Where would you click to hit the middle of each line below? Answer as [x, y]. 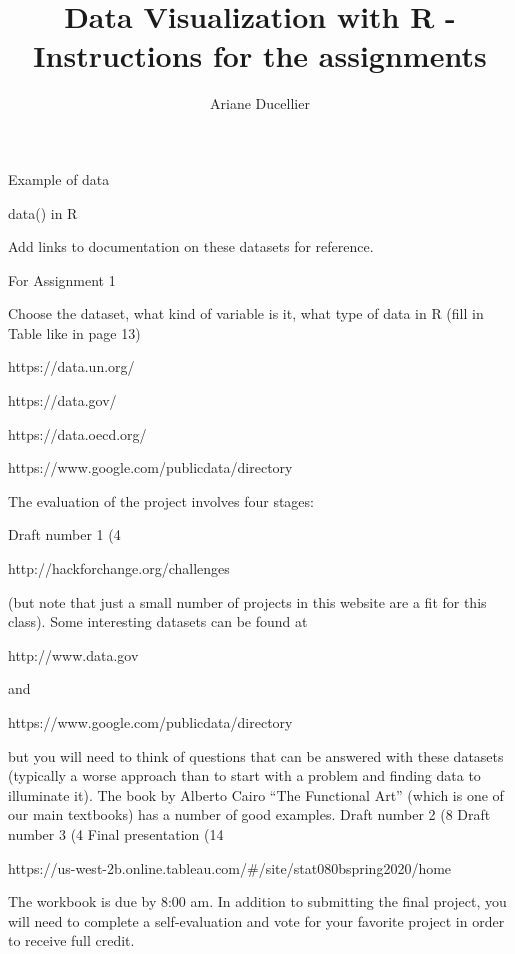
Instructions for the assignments [260, 55]
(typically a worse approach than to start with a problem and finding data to [244, 775]
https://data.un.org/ [71, 366]
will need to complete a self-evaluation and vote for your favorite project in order [256, 920]
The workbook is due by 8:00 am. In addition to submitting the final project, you [257, 901]
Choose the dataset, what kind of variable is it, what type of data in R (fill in [246, 313]
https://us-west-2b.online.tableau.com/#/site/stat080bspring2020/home [230, 867]
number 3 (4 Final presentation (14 [116, 833]
